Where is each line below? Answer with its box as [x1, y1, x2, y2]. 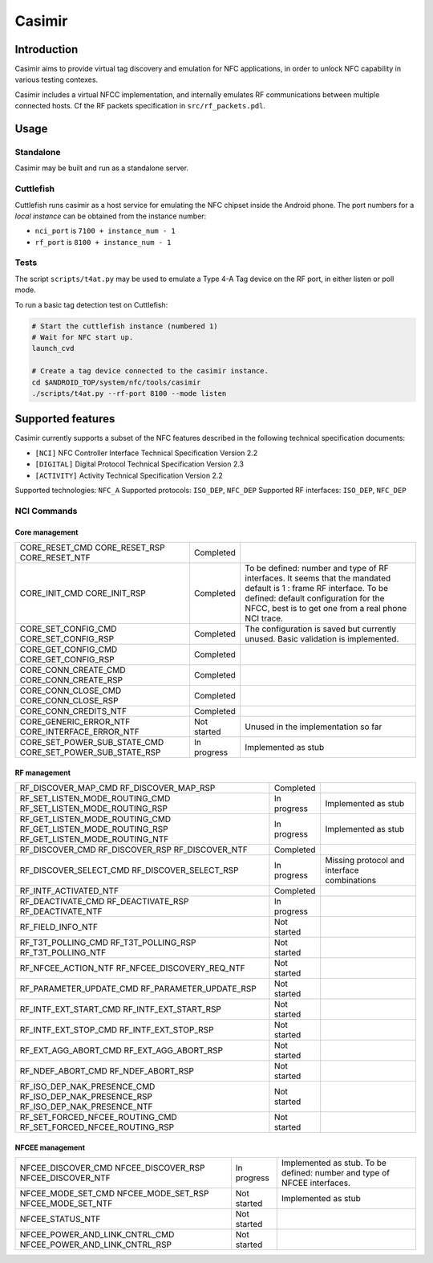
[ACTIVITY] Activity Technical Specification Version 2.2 [34, 471, 224, 480]
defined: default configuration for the [245, 593, 385, 604]
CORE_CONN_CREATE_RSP [19, 674, 123, 686]
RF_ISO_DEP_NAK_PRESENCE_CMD [19, 1081, 156, 1092]
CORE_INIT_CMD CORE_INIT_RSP [19, 587, 146, 598]
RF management [14, 768, 71, 777]
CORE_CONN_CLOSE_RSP [19, 695, 119, 706]
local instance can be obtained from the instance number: [14, 211, 207, 221]
